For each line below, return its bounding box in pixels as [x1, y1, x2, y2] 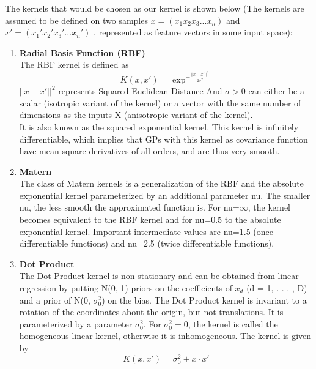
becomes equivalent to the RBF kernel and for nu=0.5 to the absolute [19, 213, 281, 226]
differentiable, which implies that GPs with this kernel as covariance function [19, 132, 308, 145]
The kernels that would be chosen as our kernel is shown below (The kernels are [5, 2, 304, 14]
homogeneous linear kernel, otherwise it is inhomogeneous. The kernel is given [19, 329, 312, 342]
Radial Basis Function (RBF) [19, 46, 145, 59]
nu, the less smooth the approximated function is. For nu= [19, 201, 240, 214]
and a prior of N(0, [19, 293, 90, 306]
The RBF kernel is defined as [19, 58, 129, 71]
